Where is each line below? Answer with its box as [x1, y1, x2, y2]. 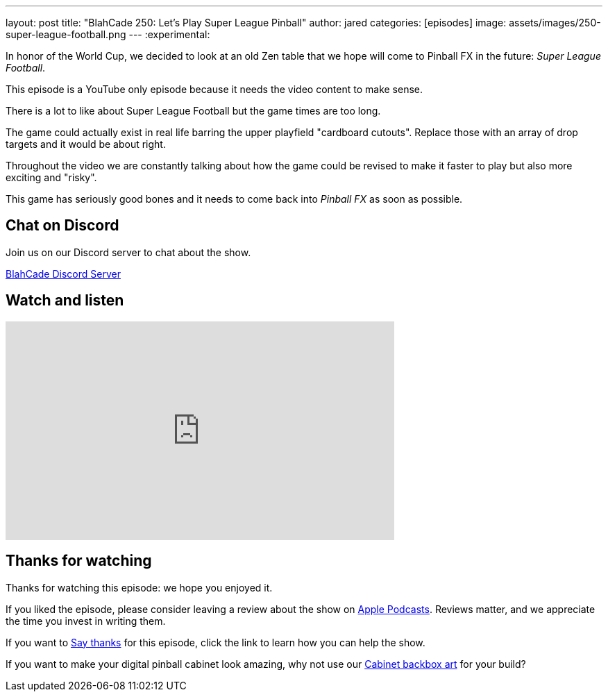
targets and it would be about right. [6, 138, 166, 150]
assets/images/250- [509, 17, 601, 28]
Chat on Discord [6, 217, 119, 235]
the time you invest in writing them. [6, 614, 166, 627]
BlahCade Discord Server [6, 267, 121, 280]
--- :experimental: [128, 28, 210, 40]
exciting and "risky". [6, 171, 97, 183]
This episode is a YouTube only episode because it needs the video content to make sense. [6, 83, 423, 95]
